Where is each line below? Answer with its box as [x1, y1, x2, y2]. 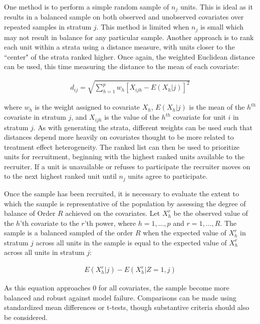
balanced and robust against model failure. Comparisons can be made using [4, 292, 236, 302]
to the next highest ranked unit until [4, 171, 117, 181]
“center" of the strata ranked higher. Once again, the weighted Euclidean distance [4, 51, 255, 62]
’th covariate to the [20, 217, 79, 228]
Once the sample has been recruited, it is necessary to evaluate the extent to [4, 188, 239, 198]
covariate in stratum [4, 112, 66, 122]
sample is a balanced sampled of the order [4, 227, 133, 238]
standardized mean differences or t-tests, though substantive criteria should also [4, 302, 249, 312]
